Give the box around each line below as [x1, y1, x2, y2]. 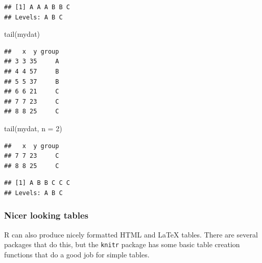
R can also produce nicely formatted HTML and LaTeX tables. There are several [4, 229, 258, 240]
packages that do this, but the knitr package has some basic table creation [4, 239, 240, 250]
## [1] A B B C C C [4, 179, 70, 187]
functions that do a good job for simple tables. [4, 249, 150, 259]
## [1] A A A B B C [4, 4, 70, 11]
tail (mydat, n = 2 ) [4, 123, 62, 133]
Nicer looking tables [4, 209, 88, 222]
